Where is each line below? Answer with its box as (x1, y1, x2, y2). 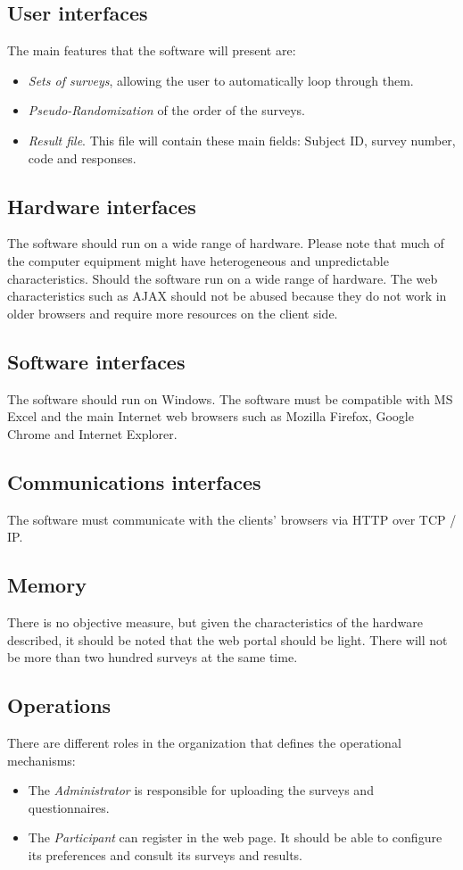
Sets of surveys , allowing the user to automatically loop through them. (28, 70, 414, 89)
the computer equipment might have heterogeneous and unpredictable (7, 251, 389, 269)
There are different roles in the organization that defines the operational (7, 733, 401, 751)
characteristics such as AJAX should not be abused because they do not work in (7, 286, 447, 305)
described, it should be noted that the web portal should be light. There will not (7, 630, 448, 649)
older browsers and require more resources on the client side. (7, 303, 338, 322)
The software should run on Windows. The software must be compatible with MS (7, 389, 453, 408)
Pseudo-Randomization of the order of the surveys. (28, 101, 305, 120)
